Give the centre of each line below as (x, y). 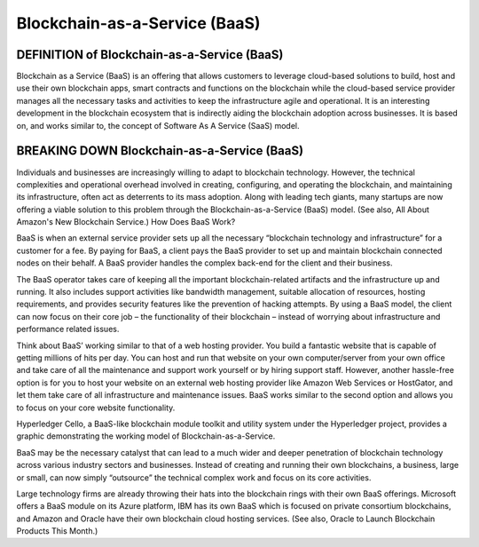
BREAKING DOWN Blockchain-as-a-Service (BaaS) (160, 151)
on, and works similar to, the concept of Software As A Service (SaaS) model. (158, 125)
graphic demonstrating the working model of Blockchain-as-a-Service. (146, 436)
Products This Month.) (57, 531)
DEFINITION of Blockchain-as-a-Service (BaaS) (150, 55)
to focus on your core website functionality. (96, 408)
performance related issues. (68, 329)
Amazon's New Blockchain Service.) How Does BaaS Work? (126, 222)
